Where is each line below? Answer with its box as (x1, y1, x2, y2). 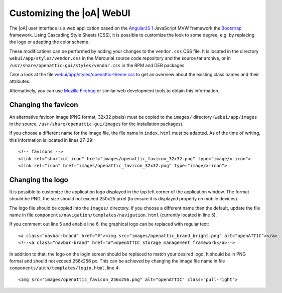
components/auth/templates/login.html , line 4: (9, 265, 120, 271)
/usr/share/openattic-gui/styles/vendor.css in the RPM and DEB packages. (9, 62, 186, 68)
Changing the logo (9, 175, 69, 184)
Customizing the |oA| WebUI (9, 8, 130, 19)
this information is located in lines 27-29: (9, 137, 94, 143)
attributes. (9, 78, 31, 85)
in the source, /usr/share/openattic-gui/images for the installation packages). (9, 121, 184, 127)
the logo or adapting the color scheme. (9, 39, 90, 45)
